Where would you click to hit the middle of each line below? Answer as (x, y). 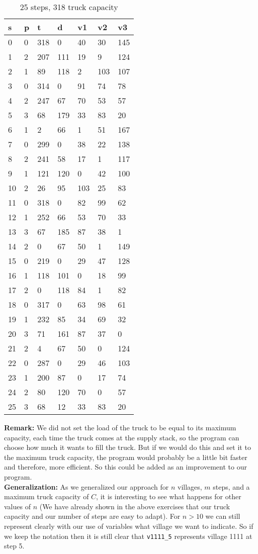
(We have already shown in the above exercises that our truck (135, 506)
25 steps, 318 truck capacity (69, 7)
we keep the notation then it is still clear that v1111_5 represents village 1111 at (128, 536)
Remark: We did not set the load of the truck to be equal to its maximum (120, 427)
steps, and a (231, 486)
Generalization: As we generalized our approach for (87, 486)
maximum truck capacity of (47, 496)
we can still (223, 516)
